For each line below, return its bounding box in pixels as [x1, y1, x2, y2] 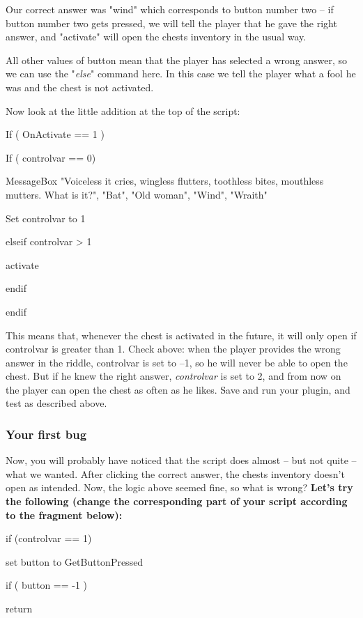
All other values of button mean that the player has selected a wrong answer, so [6, 52, 348, 67]
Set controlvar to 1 [6, 210, 86, 225]
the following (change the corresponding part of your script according [6, 494, 348, 509]
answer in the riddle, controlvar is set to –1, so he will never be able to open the [6, 355, 348, 369]
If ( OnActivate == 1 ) [6, 127, 105, 141]
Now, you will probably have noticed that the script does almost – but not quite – [6, 453, 357, 468]
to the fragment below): [6, 507, 123, 522]
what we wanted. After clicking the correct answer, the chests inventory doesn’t [6, 466, 345, 481]
